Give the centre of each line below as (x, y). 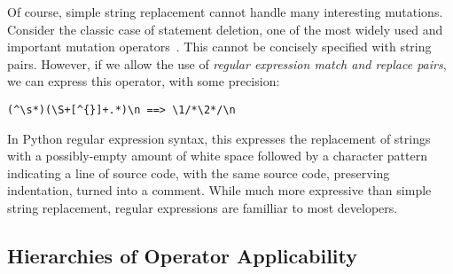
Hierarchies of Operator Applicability (183, 255)
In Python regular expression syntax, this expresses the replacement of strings (219, 138)
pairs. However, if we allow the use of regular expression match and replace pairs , (227, 63)
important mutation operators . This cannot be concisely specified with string (219, 47)
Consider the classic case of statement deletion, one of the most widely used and (225, 29)
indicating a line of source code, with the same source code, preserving (199, 172)
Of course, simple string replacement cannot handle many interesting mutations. (225, 12)
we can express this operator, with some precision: (144, 81)
